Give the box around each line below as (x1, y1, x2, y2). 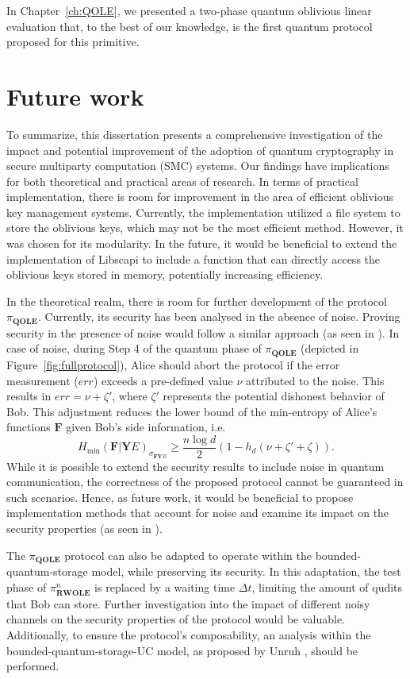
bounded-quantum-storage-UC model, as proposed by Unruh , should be (6, 642, 358, 658)
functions (6, 419, 51, 435)
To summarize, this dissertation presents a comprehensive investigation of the (6, 125, 383, 142)
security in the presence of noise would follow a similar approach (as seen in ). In (6, 324, 400, 341)
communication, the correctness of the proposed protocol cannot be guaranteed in (6, 473, 404, 490)
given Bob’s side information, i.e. (66, 419, 226, 435)
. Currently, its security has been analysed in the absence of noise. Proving (37, 308, 400, 325)
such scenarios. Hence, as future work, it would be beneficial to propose (6, 488, 354, 505)
